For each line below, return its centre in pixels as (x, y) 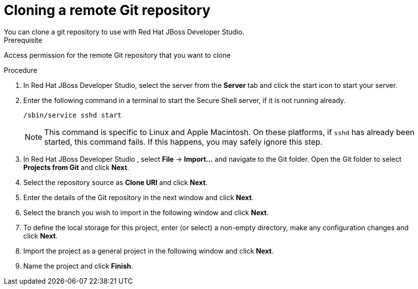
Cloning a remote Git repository (107, 10)
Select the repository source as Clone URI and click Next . (116, 182)
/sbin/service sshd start (73, 115)
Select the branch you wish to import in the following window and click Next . (146, 212)
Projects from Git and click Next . (76, 167)
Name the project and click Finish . (78, 266)
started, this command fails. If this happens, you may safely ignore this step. (184, 142)
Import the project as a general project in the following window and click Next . (149, 251)
